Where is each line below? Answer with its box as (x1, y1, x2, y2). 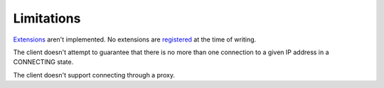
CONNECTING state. (13, 58, 74, 66)
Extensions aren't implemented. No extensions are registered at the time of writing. (13, 35, 257, 44)
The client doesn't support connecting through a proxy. (13, 70, 176, 79)
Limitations (13, 11, 81, 26)
